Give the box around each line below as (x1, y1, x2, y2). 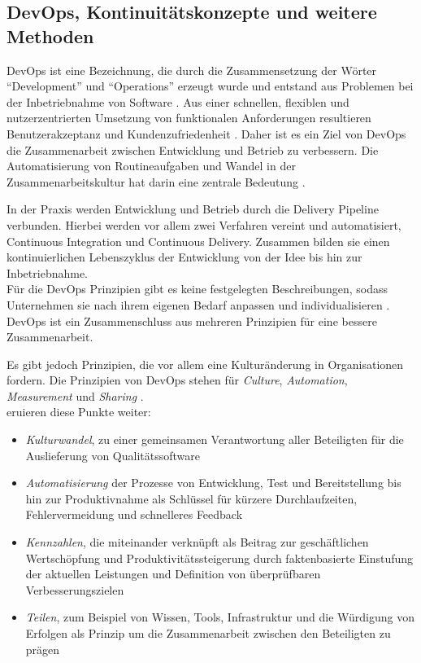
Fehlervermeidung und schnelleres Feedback (25, 506, 243, 523)
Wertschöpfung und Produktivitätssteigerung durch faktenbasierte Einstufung (25, 549, 414, 566)
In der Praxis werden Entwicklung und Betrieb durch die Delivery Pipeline (7, 200, 379, 217)
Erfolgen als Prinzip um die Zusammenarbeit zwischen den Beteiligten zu (25, 625, 391, 641)
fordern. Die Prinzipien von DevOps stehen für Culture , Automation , (7, 371, 348, 389)
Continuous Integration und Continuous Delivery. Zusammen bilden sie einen (7, 232, 390, 249)
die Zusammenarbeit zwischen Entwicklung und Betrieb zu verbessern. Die (7, 141, 379, 158)
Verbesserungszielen (25, 581, 124, 598)
